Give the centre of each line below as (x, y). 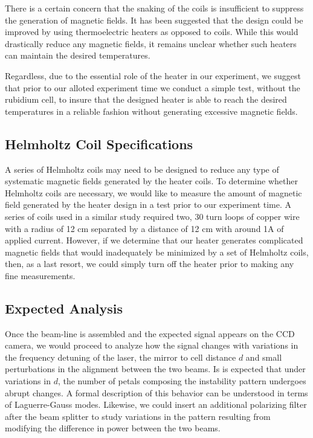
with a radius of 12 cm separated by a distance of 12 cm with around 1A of (144, 228)
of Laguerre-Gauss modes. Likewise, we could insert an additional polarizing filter (156, 404)
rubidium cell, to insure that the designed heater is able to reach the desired (146, 99)
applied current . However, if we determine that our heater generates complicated (154, 240)
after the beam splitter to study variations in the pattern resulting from (138, 416)
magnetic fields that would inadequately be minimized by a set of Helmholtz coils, (157, 252)
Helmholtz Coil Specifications (99, 143)
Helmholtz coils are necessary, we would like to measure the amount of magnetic (153, 192)
